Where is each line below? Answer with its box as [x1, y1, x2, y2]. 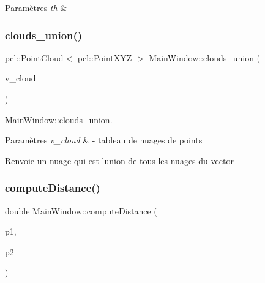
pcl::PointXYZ [77, 51, 132, 64]
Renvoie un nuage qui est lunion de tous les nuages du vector [5, 154, 234, 167]
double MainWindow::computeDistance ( [5, 204, 157, 217]
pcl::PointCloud [5, 51, 64, 64]
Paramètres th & [5, 1, 67, 13]
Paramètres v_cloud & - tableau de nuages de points [5, 134, 203, 146]
